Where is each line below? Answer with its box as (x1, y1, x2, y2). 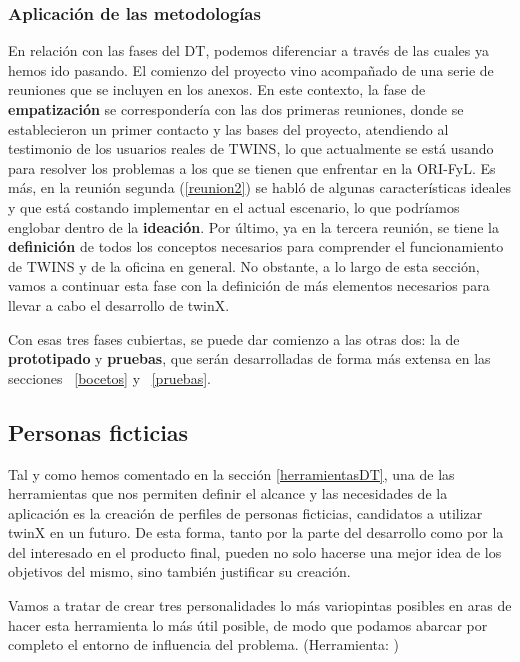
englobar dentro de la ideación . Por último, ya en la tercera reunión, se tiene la (8, 216, 499, 237)
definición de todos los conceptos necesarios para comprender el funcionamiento (8, 236, 504, 257)
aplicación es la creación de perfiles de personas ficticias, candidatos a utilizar (8, 502, 483, 523)
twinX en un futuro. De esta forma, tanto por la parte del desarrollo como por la (8, 522, 504, 543)
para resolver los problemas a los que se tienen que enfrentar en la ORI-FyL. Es (8, 157, 496, 178)
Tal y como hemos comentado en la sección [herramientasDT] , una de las (8, 463, 455, 484)
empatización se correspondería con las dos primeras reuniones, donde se (8, 99, 464, 119)
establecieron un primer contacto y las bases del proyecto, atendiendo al (8, 118, 449, 139)
